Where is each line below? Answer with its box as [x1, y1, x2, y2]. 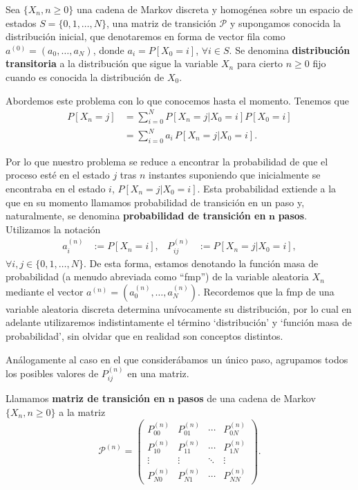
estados [6, 15, 37, 30]
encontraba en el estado [6, 181, 106, 195]
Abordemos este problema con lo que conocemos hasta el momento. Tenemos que [6, 93, 349, 107]
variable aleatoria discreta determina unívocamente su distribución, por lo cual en [6, 301, 352, 316]
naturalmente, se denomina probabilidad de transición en [6, 208, 266, 223]
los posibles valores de [6, 366, 99, 381]
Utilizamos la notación [6, 221, 101, 236]
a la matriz [59, 405, 106, 419]
